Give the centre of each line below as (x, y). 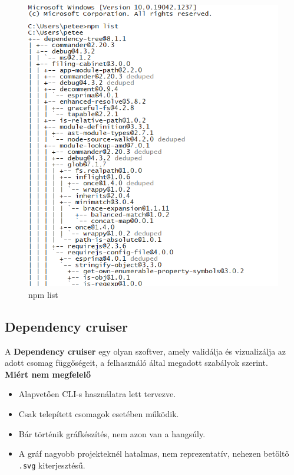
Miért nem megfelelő (48, 374)
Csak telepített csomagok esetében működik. (99, 414)
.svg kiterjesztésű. (52, 465)
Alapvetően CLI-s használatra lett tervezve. (97, 394)
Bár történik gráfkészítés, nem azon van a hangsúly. (112, 433)
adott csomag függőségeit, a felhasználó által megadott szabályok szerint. (136, 363)
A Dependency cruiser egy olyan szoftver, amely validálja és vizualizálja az (146, 351)
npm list (43, 294)
